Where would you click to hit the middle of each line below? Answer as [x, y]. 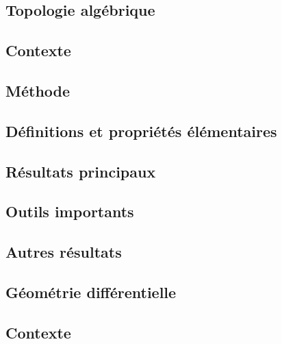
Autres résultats [64, 252]
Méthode [38, 90]
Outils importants [70, 211]
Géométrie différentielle [91, 292]
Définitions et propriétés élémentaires [141, 131]
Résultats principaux [81, 171]
